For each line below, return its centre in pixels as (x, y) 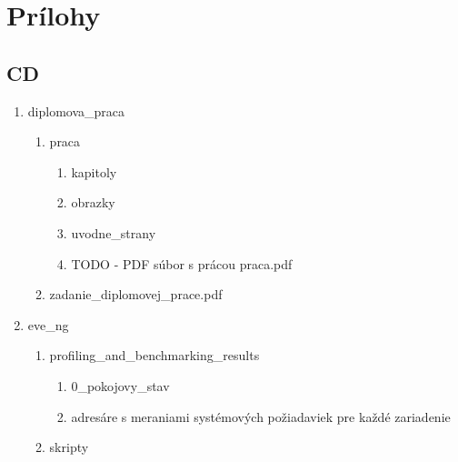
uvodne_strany (114, 232)
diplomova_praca (76, 110)
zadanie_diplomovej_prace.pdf (136, 294)
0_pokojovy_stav (120, 385)
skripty (69, 447)
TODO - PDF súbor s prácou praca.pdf (182, 263)
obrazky (93, 202)
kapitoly (94, 171)
